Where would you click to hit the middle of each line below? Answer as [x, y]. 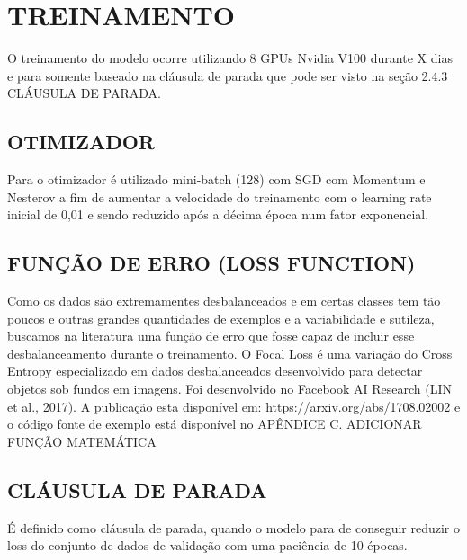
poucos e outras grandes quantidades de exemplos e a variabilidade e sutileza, [221, 318]
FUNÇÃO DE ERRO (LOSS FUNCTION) [211, 263]
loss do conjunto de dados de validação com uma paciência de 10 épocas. [207, 545]
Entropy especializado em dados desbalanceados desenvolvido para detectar [215, 371]
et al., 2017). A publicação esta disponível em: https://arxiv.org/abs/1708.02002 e [234, 406]
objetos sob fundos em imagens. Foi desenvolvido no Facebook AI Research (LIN [229, 389]
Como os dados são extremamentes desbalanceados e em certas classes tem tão [224, 301]
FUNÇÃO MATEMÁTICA [82, 441]
